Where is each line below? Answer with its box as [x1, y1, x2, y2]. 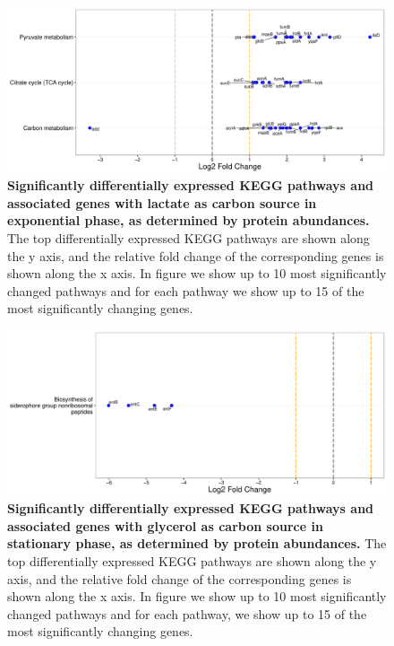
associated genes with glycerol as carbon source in [7, 516, 323, 535]
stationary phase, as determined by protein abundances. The [7, 534, 387, 553]
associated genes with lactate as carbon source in [7, 193, 317, 212]
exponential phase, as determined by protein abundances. [7, 211, 370, 230]
